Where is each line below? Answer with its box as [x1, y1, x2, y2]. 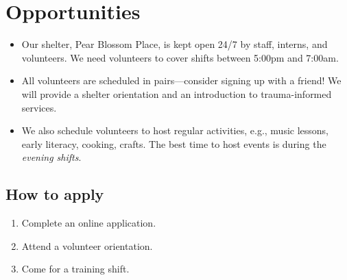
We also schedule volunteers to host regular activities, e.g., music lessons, [21, 123, 328, 138]
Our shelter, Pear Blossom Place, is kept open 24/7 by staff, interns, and [21, 37, 328, 51]
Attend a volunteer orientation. [21, 238, 153, 253]
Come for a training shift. [21, 262, 130, 276]
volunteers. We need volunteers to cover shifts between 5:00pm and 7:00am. [21, 50, 339, 64]
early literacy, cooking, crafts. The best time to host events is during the [21, 136, 326, 151]
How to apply [5, 183, 104, 205]
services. [21, 100, 57, 114]
